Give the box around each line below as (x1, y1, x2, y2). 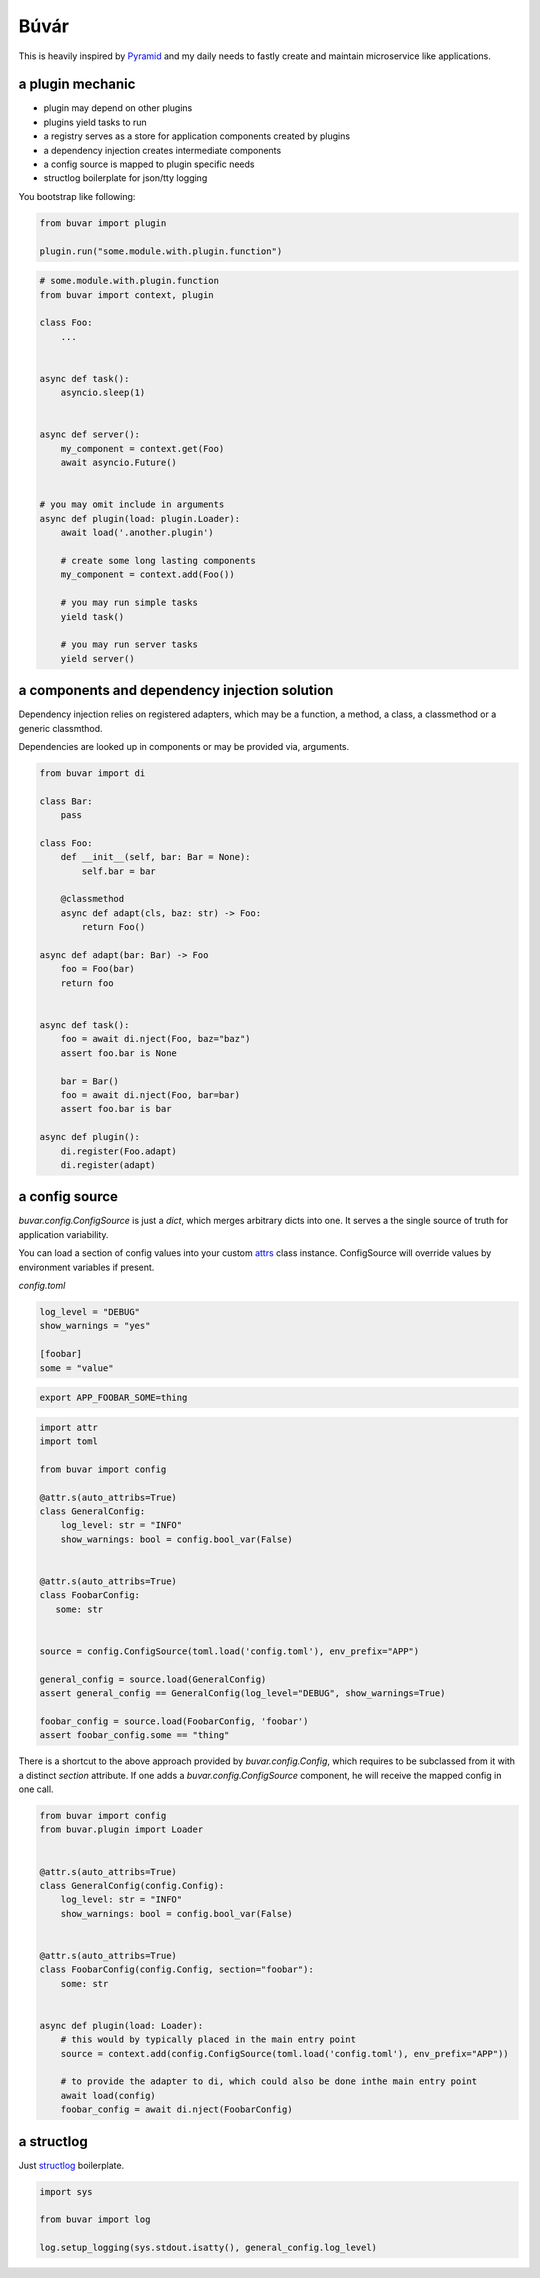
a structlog (18, 2133, 89, 2150)
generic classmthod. (18, 722, 104, 734)
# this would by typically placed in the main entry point (60, 2034, 357, 2045)
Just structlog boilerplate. (18, 2159, 125, 2171)
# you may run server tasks (60, 639, 199, 650)
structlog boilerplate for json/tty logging (43, 172, 208, 184)
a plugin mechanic (18, 76, 136, 93)
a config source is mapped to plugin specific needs (43, 158, 255, 170)
